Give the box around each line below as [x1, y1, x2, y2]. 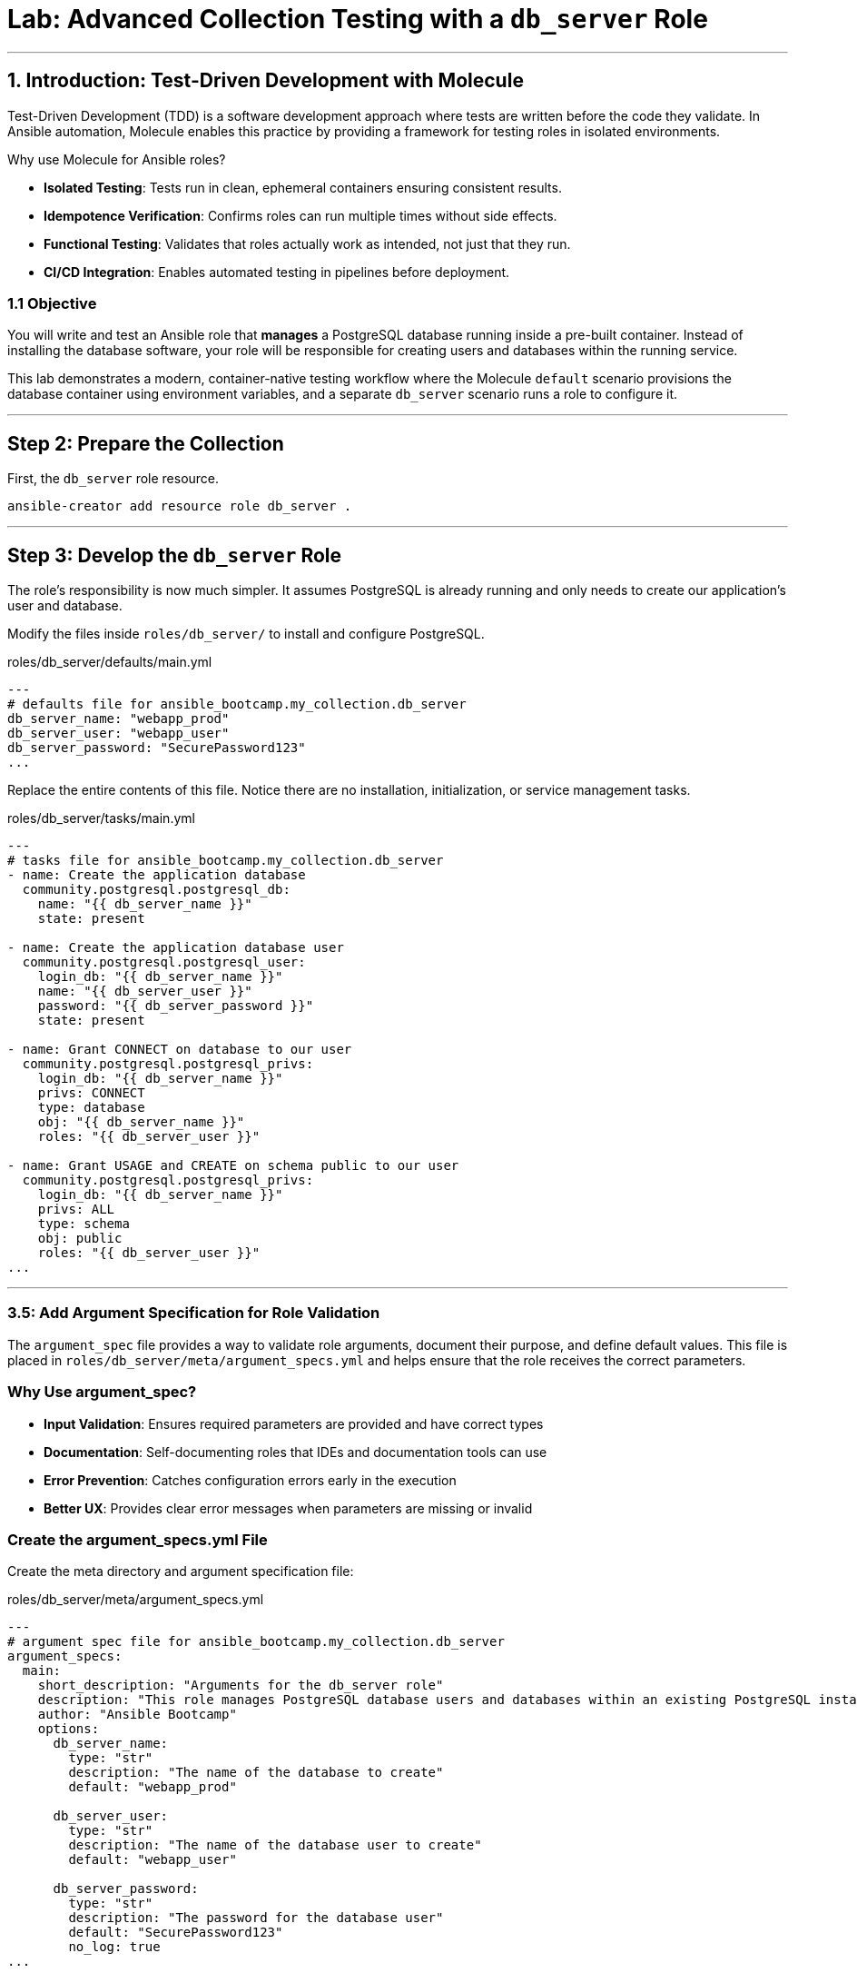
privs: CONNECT [37, 1086, 145, 1101]
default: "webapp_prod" [68, 1780, 237, 1795]
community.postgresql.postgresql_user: [22, 955, 306, 970]
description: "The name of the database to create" [68, 1765, 444, 1780]
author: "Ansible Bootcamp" [37, 1707, 237, 1722]
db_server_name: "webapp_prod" [7, 711, 230, 727]
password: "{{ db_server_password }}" [37, 998, 314, 1014]
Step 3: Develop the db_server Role [7, 543, 341, 567]
